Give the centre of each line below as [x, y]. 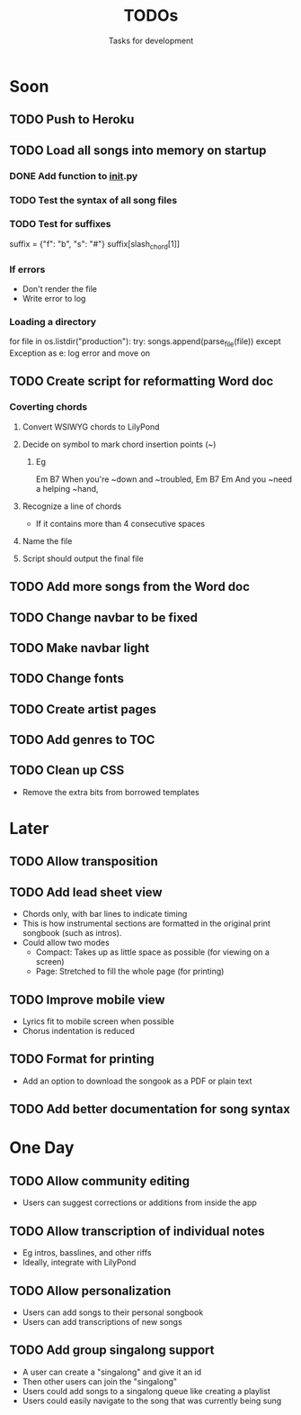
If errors [27, 269]
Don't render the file [59, 288]
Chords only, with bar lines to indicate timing [105, 914]
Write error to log [54, 298]
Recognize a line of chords [72, 506]
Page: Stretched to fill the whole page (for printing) [130, 971]
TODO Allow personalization [90, 1290]
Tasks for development [151, 41]
